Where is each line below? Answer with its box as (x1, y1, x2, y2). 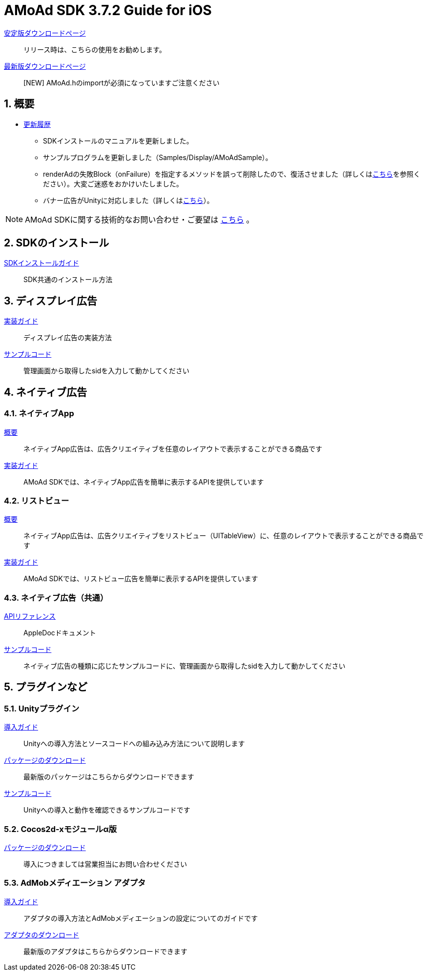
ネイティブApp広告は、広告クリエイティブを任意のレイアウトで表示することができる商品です (23, 444, 323, 453)
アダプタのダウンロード (4, 930, 79, 939)
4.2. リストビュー (4, 495, 69, 506)
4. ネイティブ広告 (4, 386, 87, 398)
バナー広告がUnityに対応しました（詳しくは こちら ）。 (43, 196, 214, 204)
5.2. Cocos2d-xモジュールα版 (4, 824, 117, 834)
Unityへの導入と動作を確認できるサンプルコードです (23, 806, 190, 814)
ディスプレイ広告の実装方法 (23, 333, 112, 342)
